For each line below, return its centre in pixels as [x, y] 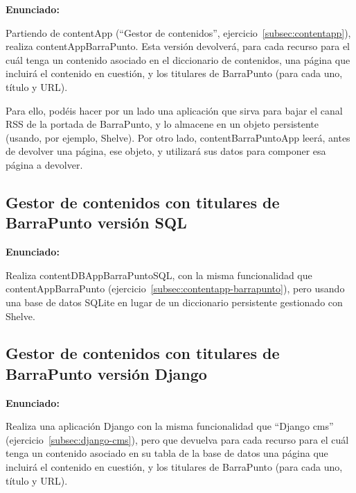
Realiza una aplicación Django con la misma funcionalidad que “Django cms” [170, 426]
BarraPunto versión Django [106, 373]
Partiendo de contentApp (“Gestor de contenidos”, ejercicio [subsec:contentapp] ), [178, 32]
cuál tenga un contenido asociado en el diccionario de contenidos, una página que [178, 59]
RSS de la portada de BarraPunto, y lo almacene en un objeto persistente [162, 124]
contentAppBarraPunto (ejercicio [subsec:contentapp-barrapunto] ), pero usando [175, 289]
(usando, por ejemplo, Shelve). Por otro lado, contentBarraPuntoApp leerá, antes [178, 137]
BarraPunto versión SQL [96, 223]
